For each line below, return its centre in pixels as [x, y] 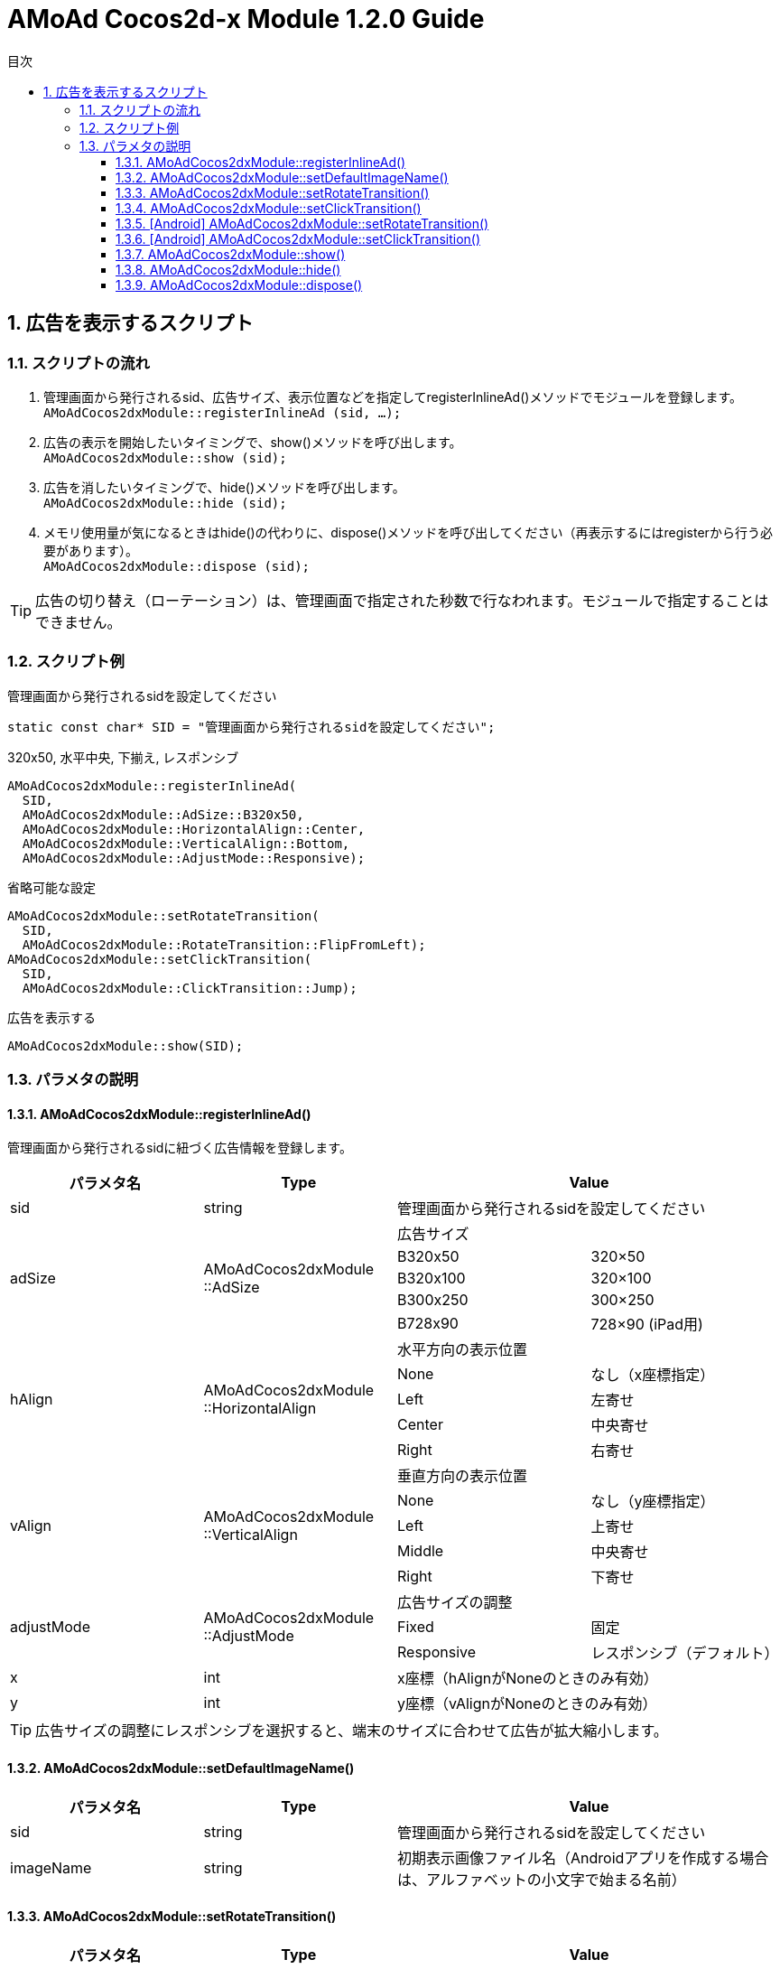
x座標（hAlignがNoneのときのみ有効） [528, 1679]
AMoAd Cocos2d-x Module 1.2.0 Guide [246, 19]
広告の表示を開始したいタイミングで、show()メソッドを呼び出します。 [253, 442]
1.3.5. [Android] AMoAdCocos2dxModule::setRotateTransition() [302, 223]
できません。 [79, 622]
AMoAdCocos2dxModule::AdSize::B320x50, [163, 814]
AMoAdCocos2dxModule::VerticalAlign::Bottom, [186, 843]
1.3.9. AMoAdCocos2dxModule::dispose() [239, 285]
